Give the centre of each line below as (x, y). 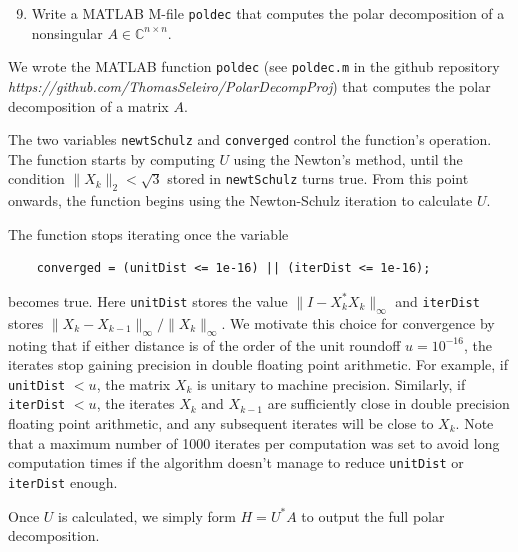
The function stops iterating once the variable (148, 233)
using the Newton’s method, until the (348, 158)
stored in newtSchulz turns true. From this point (318, 178)
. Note (474, 423)
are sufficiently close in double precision (388, 403)
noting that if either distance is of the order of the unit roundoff (204, 344)
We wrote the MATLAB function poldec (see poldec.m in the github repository (254, 66)
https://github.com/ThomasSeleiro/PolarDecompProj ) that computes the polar (249, 85)
